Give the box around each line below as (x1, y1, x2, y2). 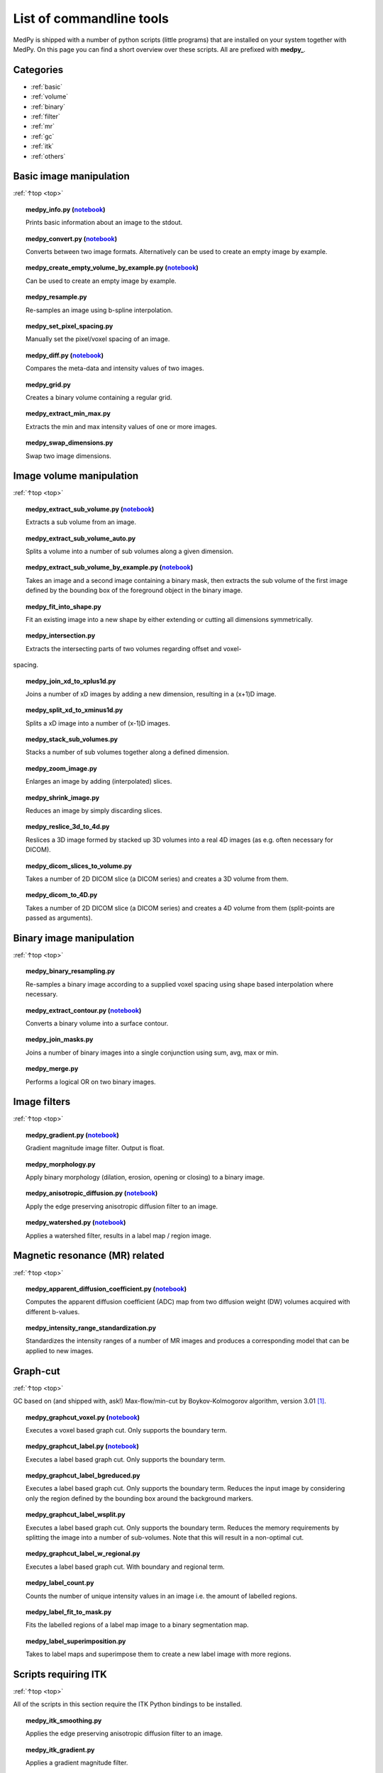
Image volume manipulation (13, 470, 139, 482)
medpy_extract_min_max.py (26, 409, 111, 418)
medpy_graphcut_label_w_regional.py (26, 1550, 140, 1558)
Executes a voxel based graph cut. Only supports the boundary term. (26, 1425, 227, 1434)
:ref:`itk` (30, 142, 55, 150)
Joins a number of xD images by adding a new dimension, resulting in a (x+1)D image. (26, 689, 277, 698)
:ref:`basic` (30, 82, 63, 91)
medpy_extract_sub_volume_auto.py (26, 534, 136, 543)
